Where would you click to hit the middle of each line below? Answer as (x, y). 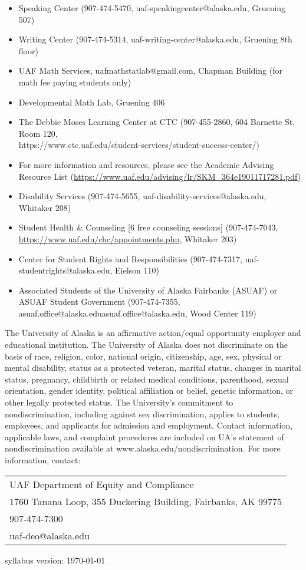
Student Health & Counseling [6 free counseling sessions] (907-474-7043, (148, 227)
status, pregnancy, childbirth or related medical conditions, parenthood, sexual (147, 379)
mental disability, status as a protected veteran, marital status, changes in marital (153, 368)
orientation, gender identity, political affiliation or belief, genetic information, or (149, 391)
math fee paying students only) (75, 82)
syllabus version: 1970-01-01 (55, 560)
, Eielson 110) (134, 270)
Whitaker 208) (45, 207)
